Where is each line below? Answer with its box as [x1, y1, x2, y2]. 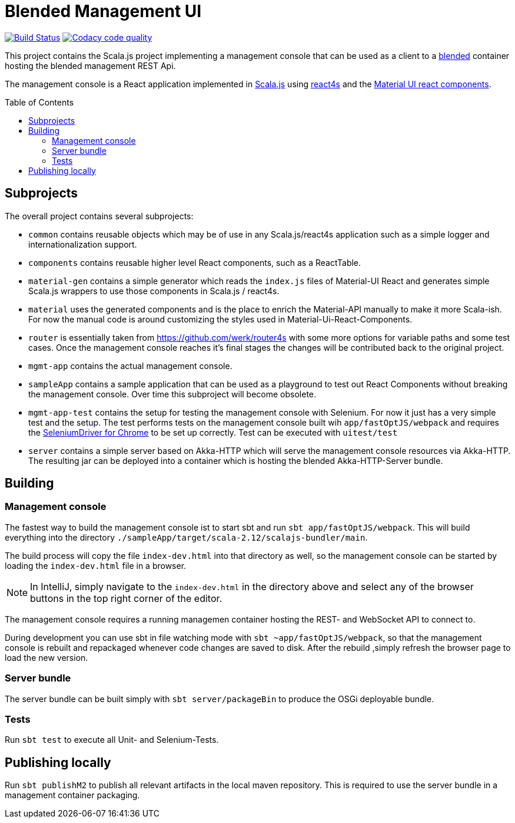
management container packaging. [5, 790, 140, 801]
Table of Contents [5, 97, 74, 107]
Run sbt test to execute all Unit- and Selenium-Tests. [5, 735, 219, 745]
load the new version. [5, 652, 88, 663]
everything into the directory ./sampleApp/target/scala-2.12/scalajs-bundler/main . [5, 532, 368, 542]
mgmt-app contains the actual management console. [28, 360, 232, 371]
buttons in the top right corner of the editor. [30, 592, 222, 604]
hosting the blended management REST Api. [5, 60, 176, 71]
